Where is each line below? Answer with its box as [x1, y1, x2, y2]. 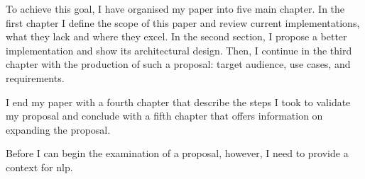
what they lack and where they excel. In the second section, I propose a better [6, 29, 347, 44]
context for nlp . [6, 159, 73, 174]
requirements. [6, 70, 65, 85]
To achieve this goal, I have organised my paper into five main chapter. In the [6, 1, 345, 16]
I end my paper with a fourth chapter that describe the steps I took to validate [6, 94, 351, 109]
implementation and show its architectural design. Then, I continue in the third [6, 42, 352, 57]
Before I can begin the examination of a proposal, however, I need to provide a [6, 146, 349, 161]
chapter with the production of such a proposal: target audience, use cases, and [6, 57, 351, 71]
